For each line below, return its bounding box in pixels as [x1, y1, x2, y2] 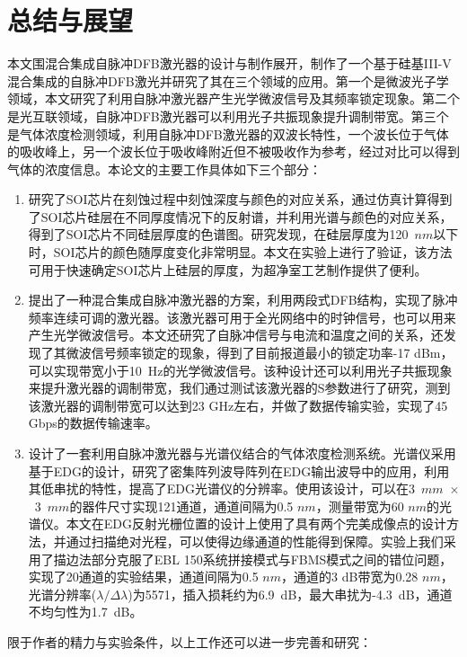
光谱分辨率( [28, 584, 97, 603]
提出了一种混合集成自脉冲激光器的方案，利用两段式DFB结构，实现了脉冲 [28, 290, 458, 309]
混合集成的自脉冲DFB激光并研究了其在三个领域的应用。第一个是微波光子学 [7, 71, 449, 90]
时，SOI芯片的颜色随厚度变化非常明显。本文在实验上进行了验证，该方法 [28, 243, 453, 262]
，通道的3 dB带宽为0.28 [281, 567, 419, 586]
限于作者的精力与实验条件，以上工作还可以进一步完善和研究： [7, 632, 372, 651]
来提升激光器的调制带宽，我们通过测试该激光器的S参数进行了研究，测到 [28, 378, 451, 397]
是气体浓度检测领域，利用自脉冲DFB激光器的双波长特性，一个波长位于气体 [7, 124, 449, 143]
